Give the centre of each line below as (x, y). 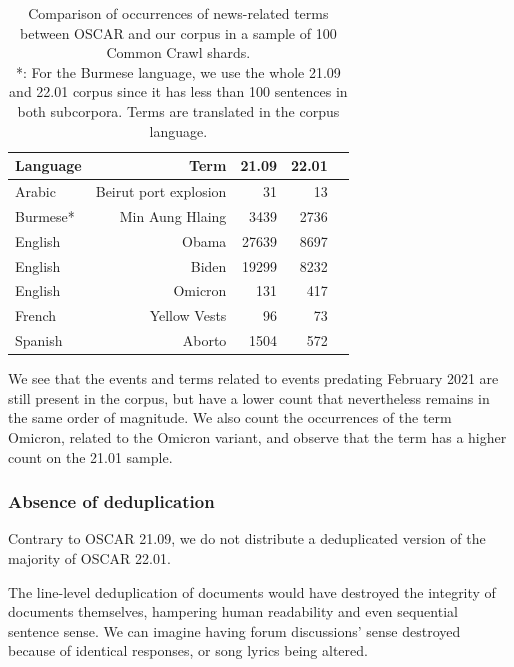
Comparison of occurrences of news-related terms (178, 13)
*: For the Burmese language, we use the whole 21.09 (178, 71)
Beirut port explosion (161, 191)
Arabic (35, 191)
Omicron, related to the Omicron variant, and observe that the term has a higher (257, 436)
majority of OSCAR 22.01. (89, 557)
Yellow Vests (188, 315)
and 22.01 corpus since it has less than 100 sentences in (178, 91)
